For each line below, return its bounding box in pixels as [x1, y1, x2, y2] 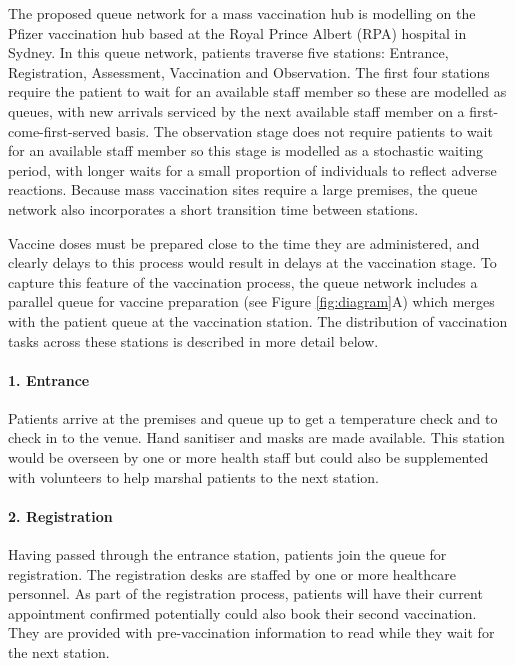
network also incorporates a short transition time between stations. [8, 198, 419, 219]
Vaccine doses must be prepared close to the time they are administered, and [8, 232, 480, 253]
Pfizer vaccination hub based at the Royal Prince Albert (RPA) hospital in [8, 22, 467, 43]
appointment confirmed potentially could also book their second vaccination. [8, 602, 477, 623]
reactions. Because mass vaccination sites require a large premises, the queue [8, 179, 478, 200]
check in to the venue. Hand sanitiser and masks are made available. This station [8, 427, 505, 448]
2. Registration [8, 505, 113, 526]
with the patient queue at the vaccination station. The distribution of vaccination [8, 310, 508, 331]
